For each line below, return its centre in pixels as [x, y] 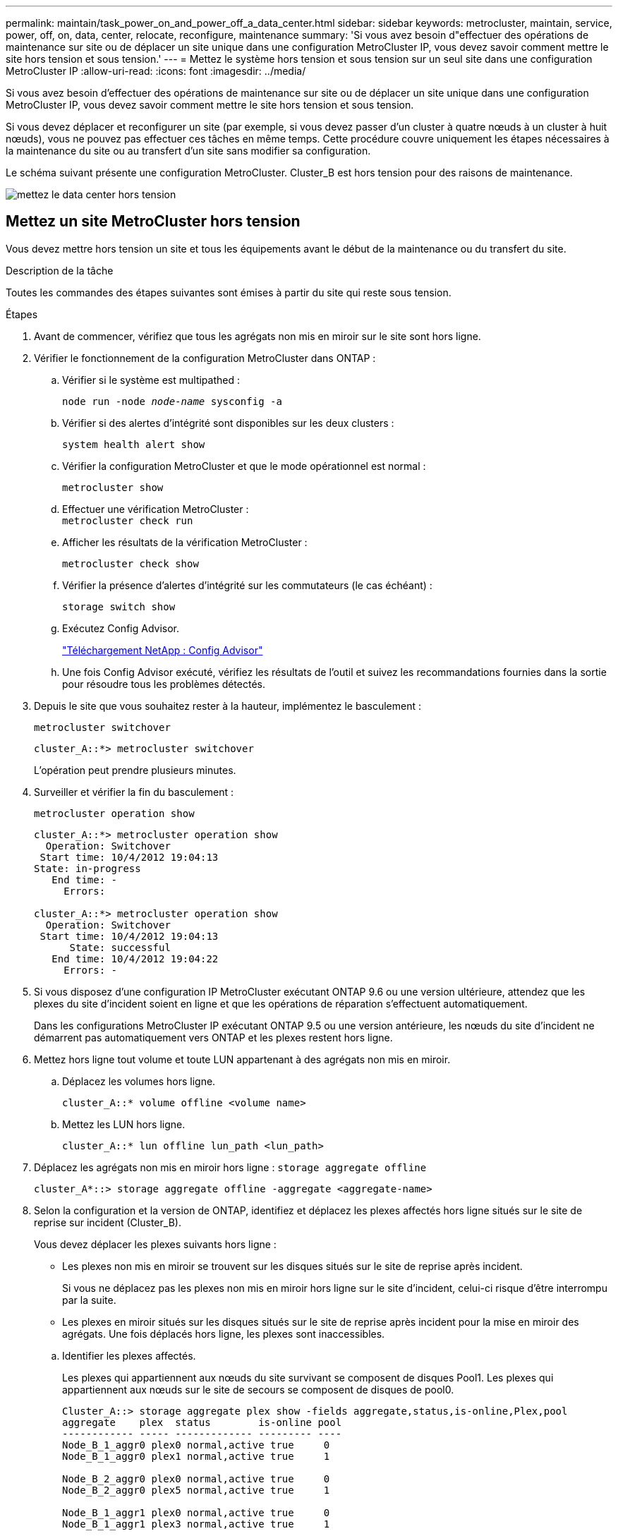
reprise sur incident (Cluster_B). [108, 1222]
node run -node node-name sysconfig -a [172, 401]
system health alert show [134, 444]
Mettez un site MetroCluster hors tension [153, 222]
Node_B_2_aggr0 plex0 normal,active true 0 [196, 1478]
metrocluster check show [131, 563]
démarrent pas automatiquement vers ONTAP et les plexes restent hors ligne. [213, 1037]
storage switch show [119, 606]
